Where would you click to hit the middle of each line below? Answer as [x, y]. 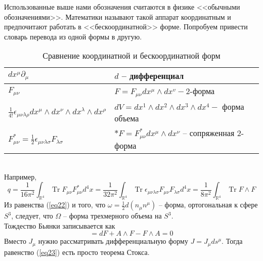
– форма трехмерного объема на [113, 216]
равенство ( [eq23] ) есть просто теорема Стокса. [77, 252]
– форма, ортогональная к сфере [208, 205]
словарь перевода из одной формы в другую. [73, 36]
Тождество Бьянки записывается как [60, 225]
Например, [20, 176]
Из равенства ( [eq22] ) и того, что [55, 205]
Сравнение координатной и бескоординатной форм [131, 56]
